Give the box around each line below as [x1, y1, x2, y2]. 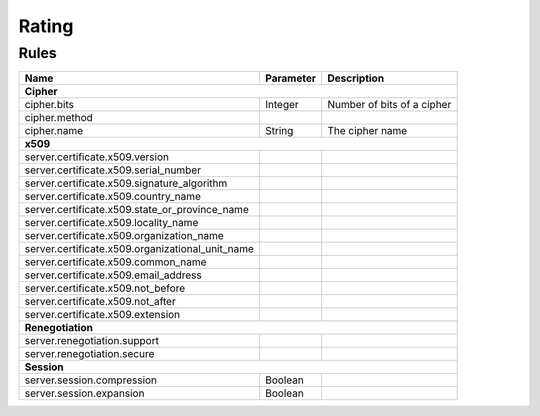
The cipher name [326, 124, 408, 138]
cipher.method [24, 111, 94, 125]
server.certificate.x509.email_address [24, 268, 202, 282]
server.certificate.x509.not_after [24, 295, 177, 309]
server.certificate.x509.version [24, 150, 170, 164]
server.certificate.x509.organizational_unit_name [24, 242, 255, 256]
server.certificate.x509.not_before [24, 281, 186, 295]
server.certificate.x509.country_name [24, 190, 202, 204]
